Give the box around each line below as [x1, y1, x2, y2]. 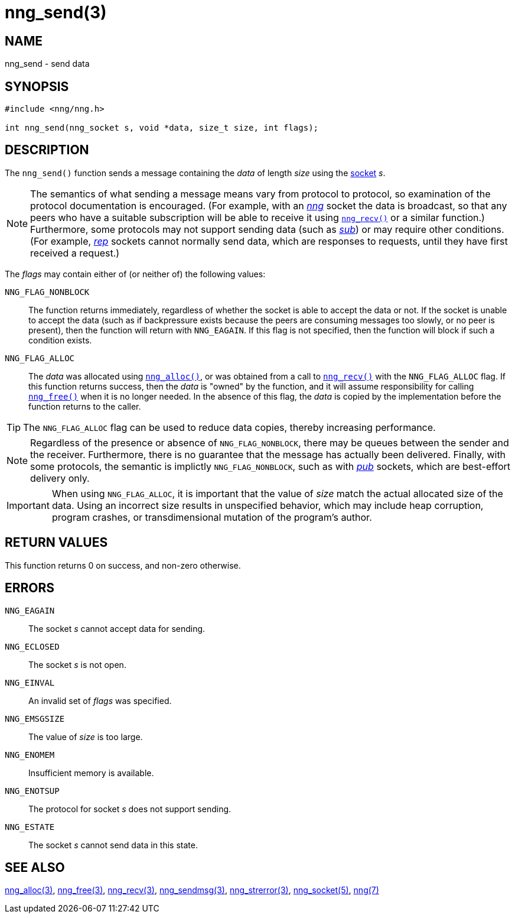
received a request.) [30, 246, 120, 259]
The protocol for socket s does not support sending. [28, 803, 232, 814]
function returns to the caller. [28, 401, 141, 411]
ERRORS [5, 580, 55, 596]
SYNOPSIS [5, 79, 69, 94]
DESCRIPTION [5, 142, 89, 158]
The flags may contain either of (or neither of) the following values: [5, 268, 266, 279]
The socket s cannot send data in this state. [28, 839, 198, 850]
